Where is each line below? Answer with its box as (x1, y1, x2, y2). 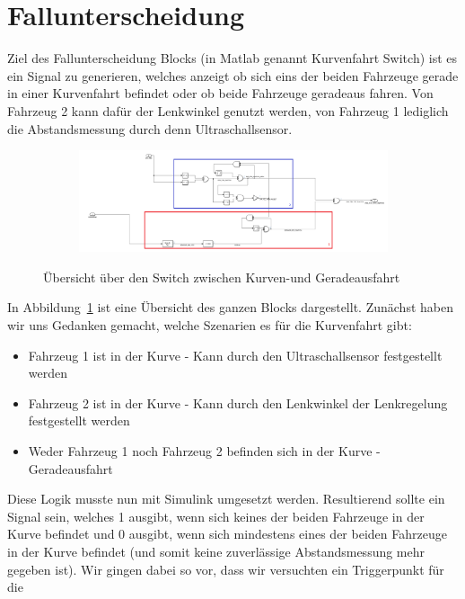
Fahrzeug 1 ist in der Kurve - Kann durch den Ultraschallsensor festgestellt (28, 345, 443, 364)
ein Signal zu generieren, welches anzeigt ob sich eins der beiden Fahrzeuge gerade (7, 66, 459, 85)
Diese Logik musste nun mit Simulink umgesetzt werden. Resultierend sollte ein (7, 489, 445, 508)
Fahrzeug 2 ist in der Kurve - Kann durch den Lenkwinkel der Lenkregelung (28, 393, 448, 412)
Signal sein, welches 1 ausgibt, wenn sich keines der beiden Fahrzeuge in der (7, 506, 425, 525)
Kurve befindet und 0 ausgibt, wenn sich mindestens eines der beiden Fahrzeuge (7, 524, 447, 543)
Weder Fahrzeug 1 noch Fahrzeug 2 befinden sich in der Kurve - (28, 442, 381, 460)
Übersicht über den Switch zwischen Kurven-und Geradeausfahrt (43, 267, 400, 286)
